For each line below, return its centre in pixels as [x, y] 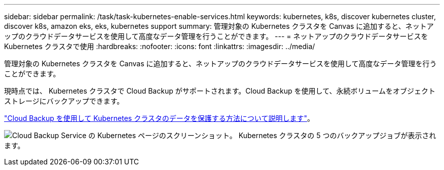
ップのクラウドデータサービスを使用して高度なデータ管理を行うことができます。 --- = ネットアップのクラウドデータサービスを [216, 36]
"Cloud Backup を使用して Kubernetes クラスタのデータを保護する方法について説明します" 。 [159, 118]
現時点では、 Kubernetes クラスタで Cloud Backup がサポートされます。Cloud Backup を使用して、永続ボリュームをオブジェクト [220, 91]
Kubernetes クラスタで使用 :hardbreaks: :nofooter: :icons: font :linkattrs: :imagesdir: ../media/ [160, 46]
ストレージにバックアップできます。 [64, 101]
